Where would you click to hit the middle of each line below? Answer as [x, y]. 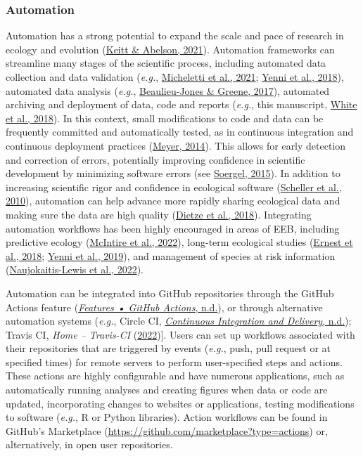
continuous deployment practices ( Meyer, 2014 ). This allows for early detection [176, 145]
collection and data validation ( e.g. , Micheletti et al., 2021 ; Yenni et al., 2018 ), [175, 77]
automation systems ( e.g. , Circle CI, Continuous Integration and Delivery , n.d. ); [179, 321]
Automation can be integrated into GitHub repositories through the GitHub [170, 293]
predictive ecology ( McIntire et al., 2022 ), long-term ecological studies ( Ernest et [179, 242]
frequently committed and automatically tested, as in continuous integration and [180, 132]
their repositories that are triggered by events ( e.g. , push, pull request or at [168, 348]
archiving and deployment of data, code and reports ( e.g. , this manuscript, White [181, 104]
